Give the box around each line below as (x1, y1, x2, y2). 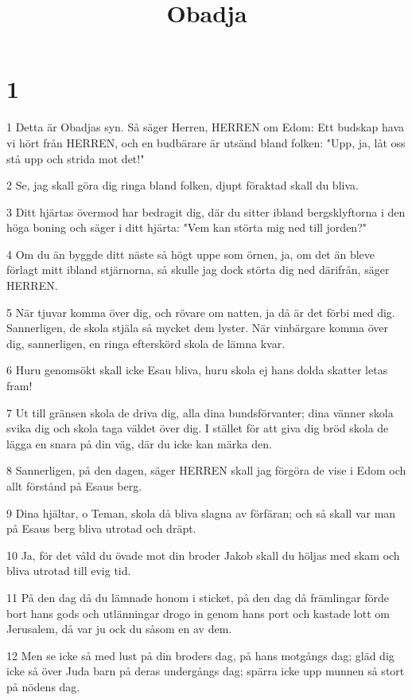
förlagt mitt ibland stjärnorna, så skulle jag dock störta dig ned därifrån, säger (6, 261, 390, 278)
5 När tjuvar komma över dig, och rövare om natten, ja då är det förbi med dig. (6, 303, 395, 320)
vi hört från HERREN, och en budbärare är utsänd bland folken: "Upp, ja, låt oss (6, 134, 406, 151)
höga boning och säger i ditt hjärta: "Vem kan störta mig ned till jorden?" (6, 219, 367, 236)
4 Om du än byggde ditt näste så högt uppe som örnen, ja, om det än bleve (6, 245, 375, 262)
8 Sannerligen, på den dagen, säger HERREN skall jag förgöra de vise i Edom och (6, 462, 406, 479)
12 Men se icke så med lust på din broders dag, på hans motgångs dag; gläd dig (6, 647, 395, 663)
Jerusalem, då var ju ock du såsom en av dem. (6, 620, 232, 637)
